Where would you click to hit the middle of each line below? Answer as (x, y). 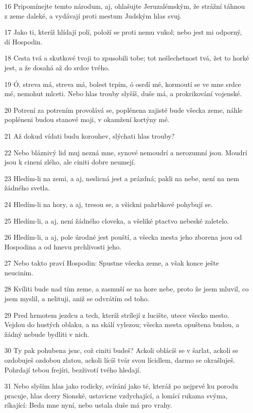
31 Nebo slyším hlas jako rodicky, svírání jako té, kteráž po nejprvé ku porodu (121, 386)
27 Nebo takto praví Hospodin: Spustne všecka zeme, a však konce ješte (112, 263)
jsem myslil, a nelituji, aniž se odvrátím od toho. (77, 299)
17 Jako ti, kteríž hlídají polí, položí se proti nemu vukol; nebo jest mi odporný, (123, 32)
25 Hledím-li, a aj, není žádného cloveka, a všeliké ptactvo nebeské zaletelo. (117, 220)
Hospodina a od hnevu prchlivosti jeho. (63, 246)
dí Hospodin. (24, 41)
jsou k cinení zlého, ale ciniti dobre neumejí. (70, 162)
